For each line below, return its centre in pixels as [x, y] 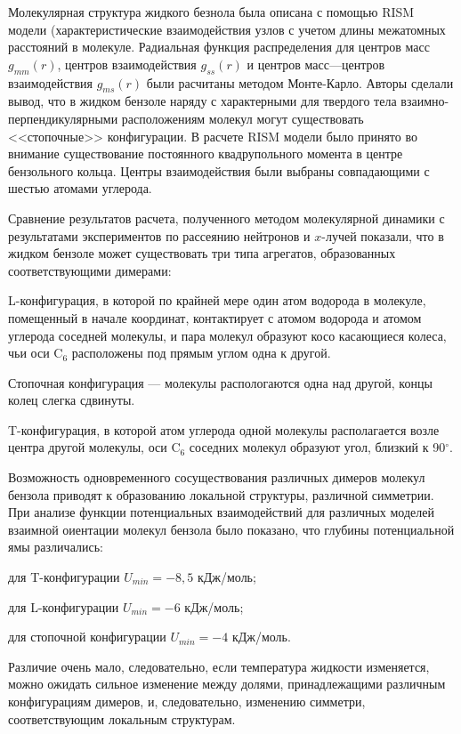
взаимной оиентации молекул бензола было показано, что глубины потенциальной [231, 529]
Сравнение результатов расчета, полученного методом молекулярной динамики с [226, 218]
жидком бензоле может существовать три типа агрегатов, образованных [202, 253]
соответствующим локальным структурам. [122, 718]
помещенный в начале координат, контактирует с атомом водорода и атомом [215, 317]
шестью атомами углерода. [80, 188]
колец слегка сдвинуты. [72, 400]
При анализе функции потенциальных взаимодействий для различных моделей [221, 512]
